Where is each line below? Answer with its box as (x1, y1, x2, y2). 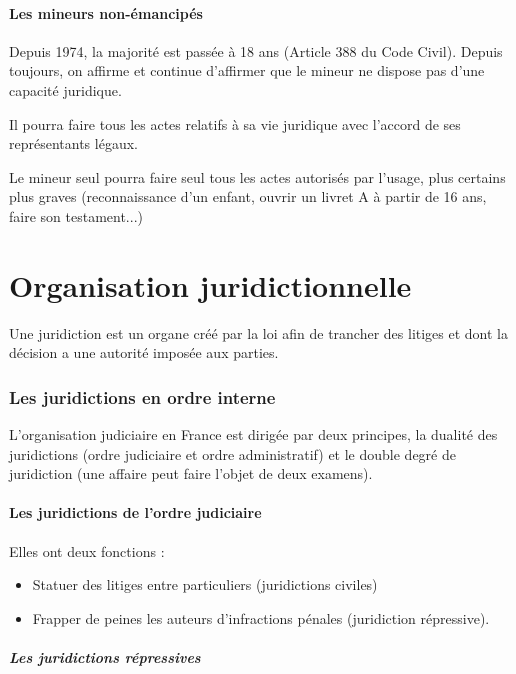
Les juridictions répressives (9, 647, 201, 668)
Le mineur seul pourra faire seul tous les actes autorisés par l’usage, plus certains (9, 166, 506, 187)
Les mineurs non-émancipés (9, 2, 203, 23)
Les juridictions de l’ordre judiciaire (9, 502, 262, 523)
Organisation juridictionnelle (9, 264, 412, 305)
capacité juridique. (9, 79, 122, 100)
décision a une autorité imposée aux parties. (9, 342, 279, 363)
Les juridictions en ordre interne (9, 384, 276, 409)
